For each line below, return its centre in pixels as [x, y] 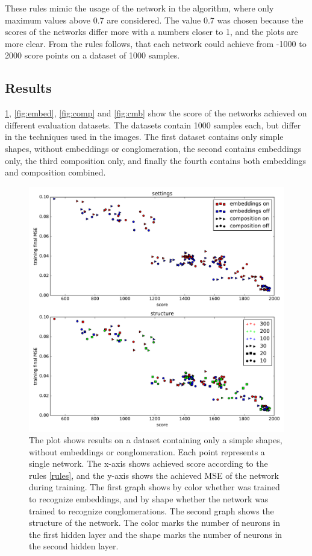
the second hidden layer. [74, 546]
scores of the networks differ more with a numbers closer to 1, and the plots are [151, 32]
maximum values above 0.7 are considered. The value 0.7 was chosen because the [154, 20]
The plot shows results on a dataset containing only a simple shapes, [156, 440]
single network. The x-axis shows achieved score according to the [148, 463]
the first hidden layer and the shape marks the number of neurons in [156, 534]
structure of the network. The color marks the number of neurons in [155, 523]
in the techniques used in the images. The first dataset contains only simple [144, 137]
